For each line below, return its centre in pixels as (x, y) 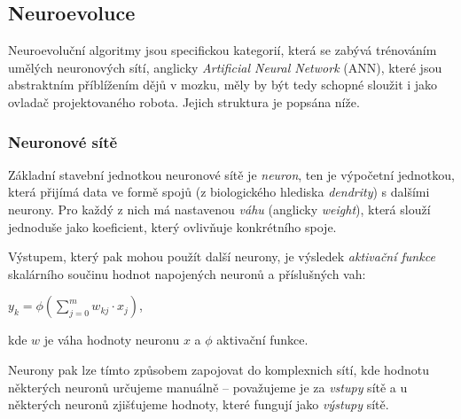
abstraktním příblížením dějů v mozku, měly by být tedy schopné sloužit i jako (223, 85)
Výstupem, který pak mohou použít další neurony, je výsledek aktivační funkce (222, 256)
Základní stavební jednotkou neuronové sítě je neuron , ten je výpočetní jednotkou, (231, 174)
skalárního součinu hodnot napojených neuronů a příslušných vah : (187, 273)
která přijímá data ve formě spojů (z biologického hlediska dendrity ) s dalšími (219, 192)
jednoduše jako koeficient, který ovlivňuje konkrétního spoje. (172, 226)
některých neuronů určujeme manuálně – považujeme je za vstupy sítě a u (208, 387)
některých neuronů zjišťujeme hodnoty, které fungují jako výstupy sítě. (199, 404)
